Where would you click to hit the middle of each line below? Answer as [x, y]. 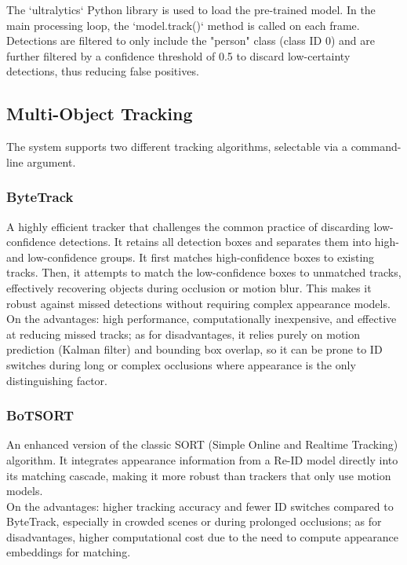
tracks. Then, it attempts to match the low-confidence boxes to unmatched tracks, [204, 272]
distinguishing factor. [57, 380]
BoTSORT [40, 415]
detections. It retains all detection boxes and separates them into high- [229, 242]
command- [376, 147]
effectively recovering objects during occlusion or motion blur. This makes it [189, 287]
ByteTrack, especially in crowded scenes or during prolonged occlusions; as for [194, 521]
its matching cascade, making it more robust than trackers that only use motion [199, 475]
